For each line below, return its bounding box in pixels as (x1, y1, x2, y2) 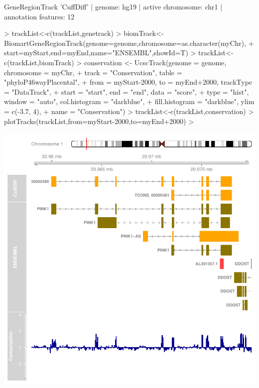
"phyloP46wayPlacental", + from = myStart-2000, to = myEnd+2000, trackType (4, 77, 253, 87)
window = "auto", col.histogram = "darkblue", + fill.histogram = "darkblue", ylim (4, 96, 255, 107)
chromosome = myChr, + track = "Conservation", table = (4, 67, 182, 77)
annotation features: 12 (4, 11, 75, 21)
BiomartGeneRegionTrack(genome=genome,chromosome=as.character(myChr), (4, 37, 247, 48)
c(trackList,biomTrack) (4, 57, 74, 67)
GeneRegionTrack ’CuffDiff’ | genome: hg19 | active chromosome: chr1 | (4, 1, 223, 11)
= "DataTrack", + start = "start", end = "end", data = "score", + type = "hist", (4, 86, 249, 97)
